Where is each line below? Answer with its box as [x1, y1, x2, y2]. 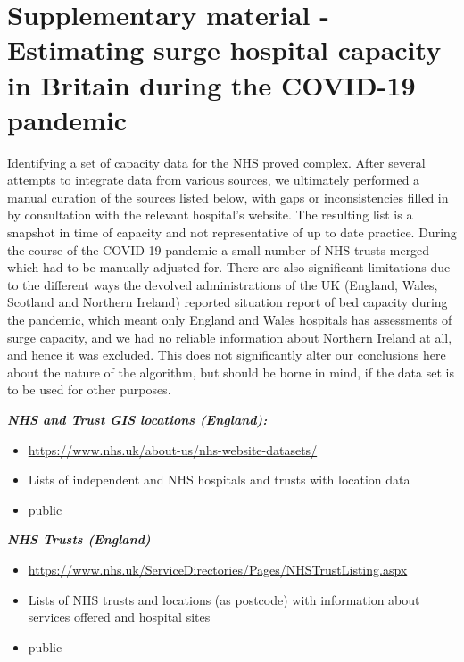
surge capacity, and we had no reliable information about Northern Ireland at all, [7, 327, 452, 346]
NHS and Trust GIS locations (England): [7, 410, 268, 428]
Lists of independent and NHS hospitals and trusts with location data [28, 470, 410, 489]
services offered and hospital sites [28, 608, 211, 626]
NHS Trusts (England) [7, 530, 151, 549]
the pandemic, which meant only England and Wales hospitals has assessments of [7, 310, 452, 329]
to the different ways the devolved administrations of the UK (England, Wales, [7, 275, 438, 294]
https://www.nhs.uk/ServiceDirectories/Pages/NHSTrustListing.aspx [28, 559, 408, 578]
